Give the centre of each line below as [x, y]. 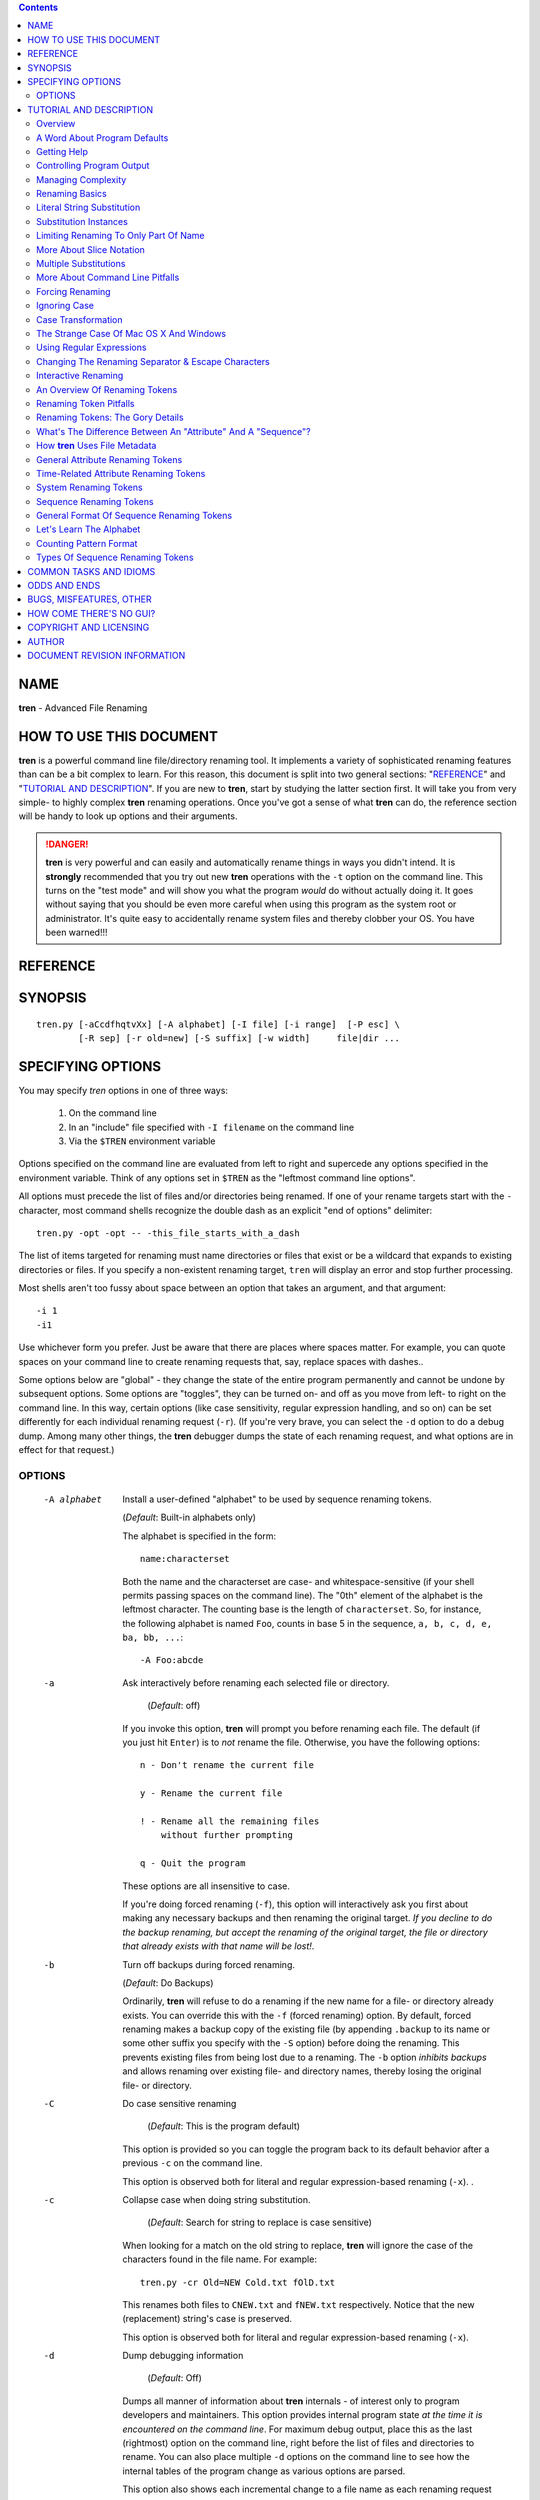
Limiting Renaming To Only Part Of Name [120, 236]
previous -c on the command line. [192, 2163]
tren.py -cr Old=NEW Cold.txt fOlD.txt [237, 2282]
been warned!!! [76, 932]
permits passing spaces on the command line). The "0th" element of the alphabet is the [303, 1595]
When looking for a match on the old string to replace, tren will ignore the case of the [298, 2245]
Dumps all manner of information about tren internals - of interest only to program [291, 2401]
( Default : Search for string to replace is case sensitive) [259, 2222]
